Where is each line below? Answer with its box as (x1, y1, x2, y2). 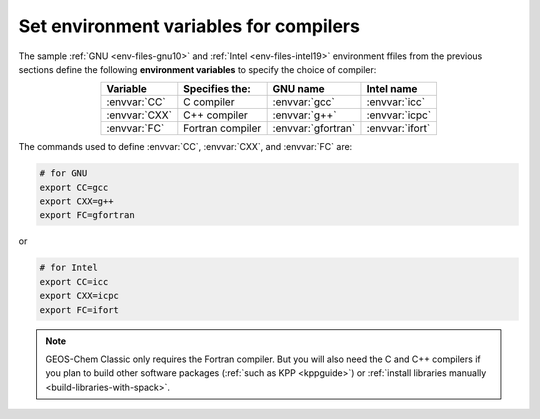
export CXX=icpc (39, 290, 120, 302)
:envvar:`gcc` (272, 95, 335, 109)
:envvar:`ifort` (366, 121, 431, 135)
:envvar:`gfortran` (272, 121, 356, 135)
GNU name (272, 82, 325, 96)
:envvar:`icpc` (366, 108, 432, 122)
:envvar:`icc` (366, 95, 425, 109)
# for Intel (39, 262, 99, 274)
